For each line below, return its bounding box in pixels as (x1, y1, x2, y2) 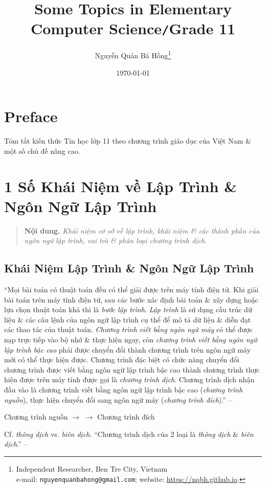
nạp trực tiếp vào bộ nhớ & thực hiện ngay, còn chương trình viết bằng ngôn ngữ (4, 334, 257, 345)
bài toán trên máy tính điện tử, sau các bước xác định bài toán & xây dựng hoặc (4, 294, 258, 305)
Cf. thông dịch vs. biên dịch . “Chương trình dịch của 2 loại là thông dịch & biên (4, 428, 254, 439)
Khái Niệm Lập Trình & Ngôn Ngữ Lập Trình (4, 260, 254, 276)
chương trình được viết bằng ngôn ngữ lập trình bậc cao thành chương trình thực (4, 364, 260, 375)
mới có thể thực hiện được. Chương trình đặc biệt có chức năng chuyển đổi (4, 354, 239, 365)
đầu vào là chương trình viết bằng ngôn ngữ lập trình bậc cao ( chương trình (4, 384, 243, 395)
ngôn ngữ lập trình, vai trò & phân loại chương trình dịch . (24, 235, 207, 246)
